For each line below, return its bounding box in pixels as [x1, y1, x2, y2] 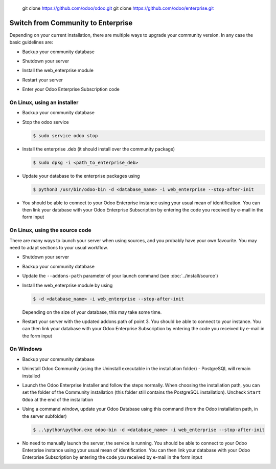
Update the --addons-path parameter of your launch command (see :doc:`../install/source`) [22, 273, 218, 279]
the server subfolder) [22, 413, 67, 419]
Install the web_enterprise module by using [22, 282, 113, 288]
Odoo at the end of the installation [22, 396, 94, 402]
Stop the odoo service [22, 119, 69, 125]
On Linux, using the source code [9, 227, 91, 234]
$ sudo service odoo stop [33, 133, 98, 138]
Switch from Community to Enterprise [9, 18, 133, 27]
